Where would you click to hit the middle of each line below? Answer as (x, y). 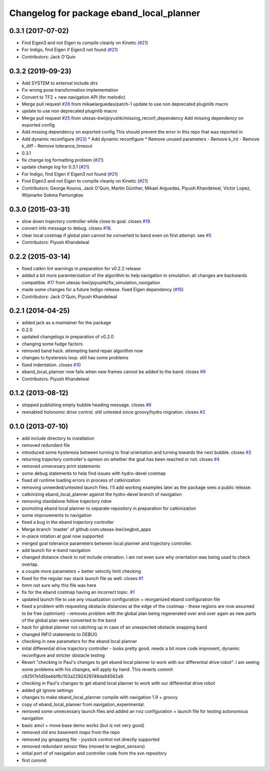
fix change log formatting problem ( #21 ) (63, 160)
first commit (34, 760)
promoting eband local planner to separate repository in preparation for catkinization (109, 508)
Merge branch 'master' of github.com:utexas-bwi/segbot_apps (86, 529)
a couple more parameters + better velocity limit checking (81, 571)
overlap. (30, 564)
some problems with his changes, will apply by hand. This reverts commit (97, 669)
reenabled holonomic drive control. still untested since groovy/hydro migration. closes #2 (113, 412)
